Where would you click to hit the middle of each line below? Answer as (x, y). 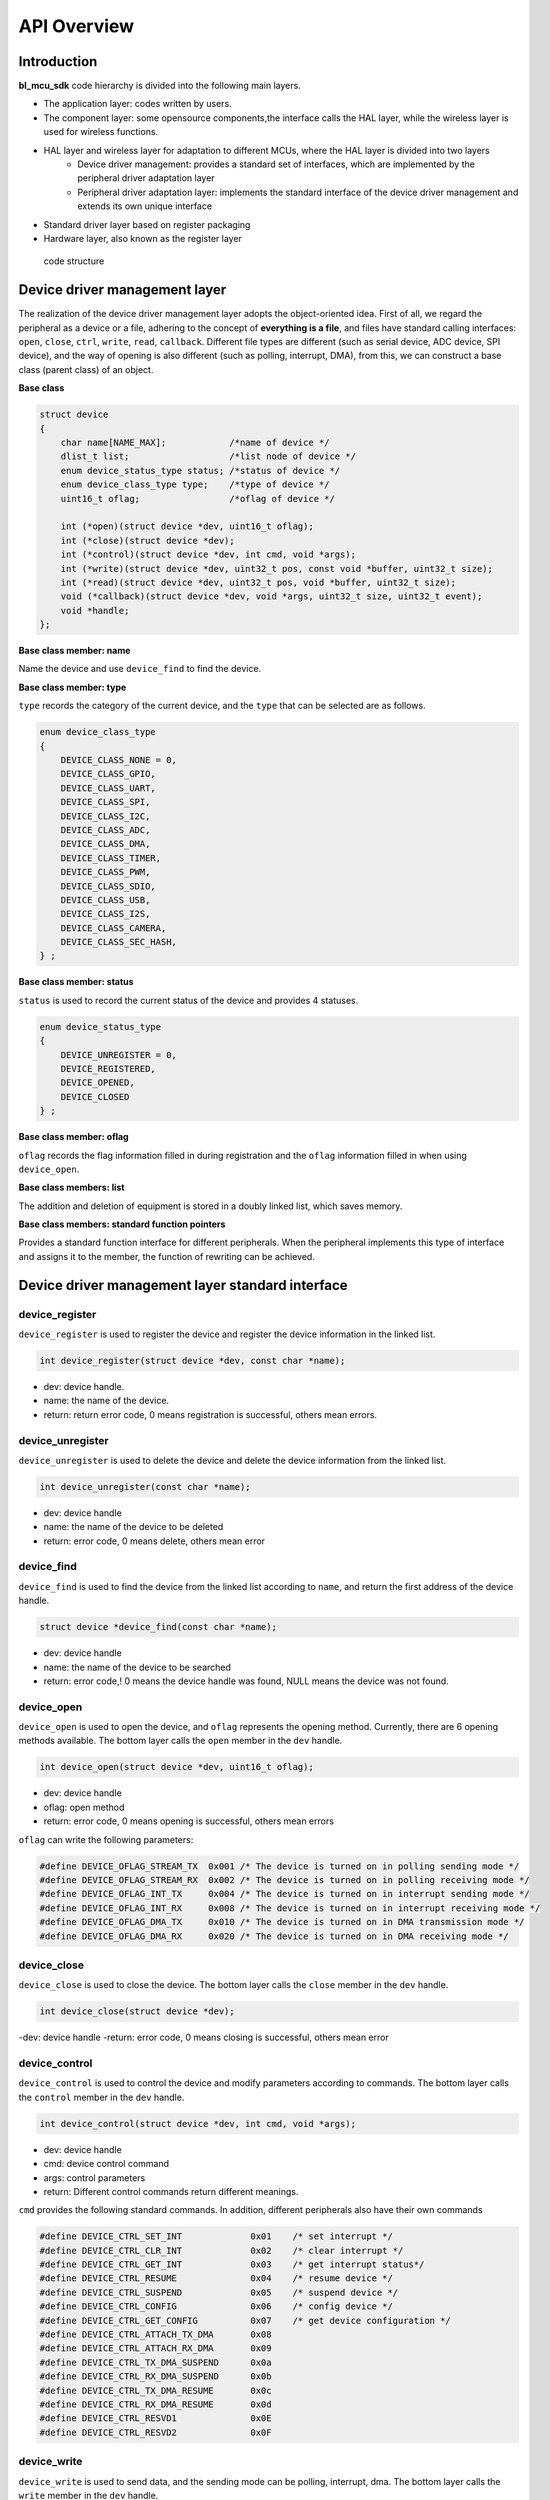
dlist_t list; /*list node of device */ (208, 456)
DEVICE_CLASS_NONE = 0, (118, 759)
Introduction (58, 61)
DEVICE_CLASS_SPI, (105, 802)
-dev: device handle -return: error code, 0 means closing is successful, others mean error (203, 2037)
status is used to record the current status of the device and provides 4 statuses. (188, 1000)
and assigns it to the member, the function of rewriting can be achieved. (166, 1256)
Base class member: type (72, 687)
